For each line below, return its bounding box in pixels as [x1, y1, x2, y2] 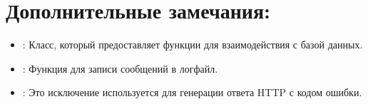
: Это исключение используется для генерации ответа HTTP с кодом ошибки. [22, 85, 362, 100]
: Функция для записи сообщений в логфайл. [22, 61, 218, 76]
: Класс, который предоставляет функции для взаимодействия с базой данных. [22, 37, 363, 52]
